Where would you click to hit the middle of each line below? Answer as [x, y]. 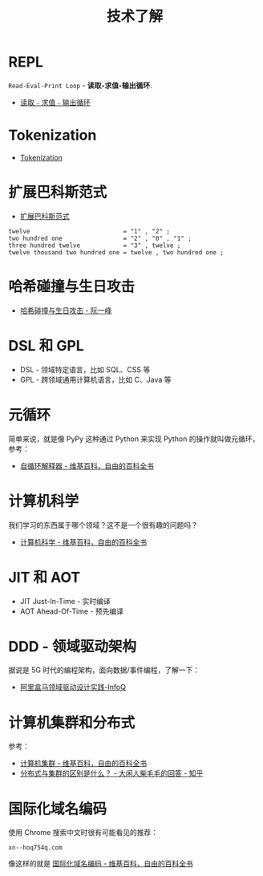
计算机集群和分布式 [72, 722]
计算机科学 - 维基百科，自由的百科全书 [83, 541]
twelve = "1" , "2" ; [89, 231]
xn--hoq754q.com [35, 848]
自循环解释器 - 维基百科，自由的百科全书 [87, 465]
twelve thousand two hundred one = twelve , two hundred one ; [116, 252]
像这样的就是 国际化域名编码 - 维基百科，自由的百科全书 [101, 864]
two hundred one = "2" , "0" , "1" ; [100, 238]
